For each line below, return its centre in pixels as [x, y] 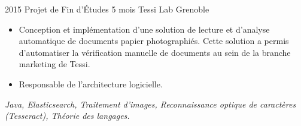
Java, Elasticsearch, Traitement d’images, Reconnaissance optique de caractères [150, 104]
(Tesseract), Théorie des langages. [67, 116]
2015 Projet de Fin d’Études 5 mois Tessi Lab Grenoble [107, 9]
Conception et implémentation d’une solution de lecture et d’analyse [144, 29]
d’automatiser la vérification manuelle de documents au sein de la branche [155, 52]
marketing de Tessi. [54, 64]
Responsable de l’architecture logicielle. [91, 84]
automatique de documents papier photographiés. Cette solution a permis [154, 41]
